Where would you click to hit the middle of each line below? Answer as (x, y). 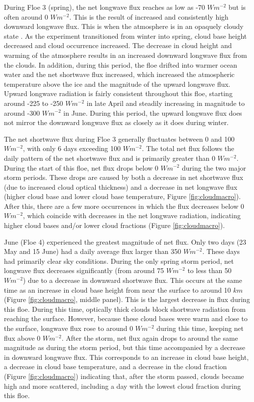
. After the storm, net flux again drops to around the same (150, 338)
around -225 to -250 (34, 103)
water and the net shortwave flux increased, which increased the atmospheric (119, 74)
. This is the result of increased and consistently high (149, 16)
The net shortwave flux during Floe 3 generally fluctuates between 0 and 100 (119, 138)
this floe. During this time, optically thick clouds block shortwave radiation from (125, 309)
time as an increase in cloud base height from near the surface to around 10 (117, 289)
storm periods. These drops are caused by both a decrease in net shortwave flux (124, 177)
